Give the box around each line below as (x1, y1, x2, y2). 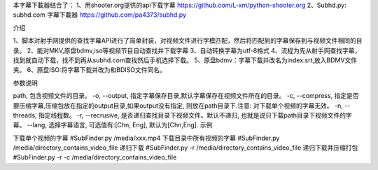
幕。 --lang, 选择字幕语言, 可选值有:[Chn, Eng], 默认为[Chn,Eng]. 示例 (13, 121, 213, 129)
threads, (13, 111, 38, 119)
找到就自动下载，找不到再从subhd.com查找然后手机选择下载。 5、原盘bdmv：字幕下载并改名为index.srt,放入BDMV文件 (13, 56, 357, 64)
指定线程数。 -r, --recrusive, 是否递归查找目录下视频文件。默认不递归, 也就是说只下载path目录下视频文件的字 (38, 111, 353, 119)
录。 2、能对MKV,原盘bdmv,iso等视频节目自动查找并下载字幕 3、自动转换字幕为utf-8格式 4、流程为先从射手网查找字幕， (13, 46, 361, 55)
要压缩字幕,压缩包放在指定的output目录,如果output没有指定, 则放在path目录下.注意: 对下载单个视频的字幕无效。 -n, (13, 101, 343, 110)
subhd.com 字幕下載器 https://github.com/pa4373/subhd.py (13, 10, 187, 19)
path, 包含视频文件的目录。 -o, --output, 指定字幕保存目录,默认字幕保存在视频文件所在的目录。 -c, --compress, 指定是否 (13, 92, 360, 100)
